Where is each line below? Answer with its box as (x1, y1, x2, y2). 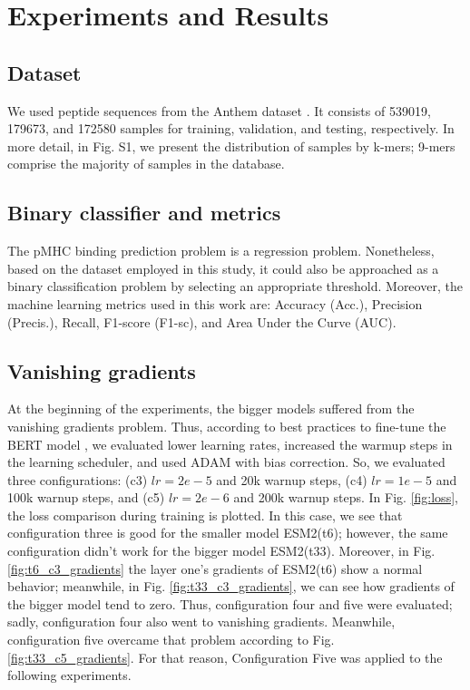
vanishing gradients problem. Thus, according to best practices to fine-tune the (7, 416, 446, 435)
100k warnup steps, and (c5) (7, 488, 165, 507)
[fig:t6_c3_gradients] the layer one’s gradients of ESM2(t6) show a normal (7, 559, 423, 578)
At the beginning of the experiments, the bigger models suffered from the (7, 399, 415, 418)
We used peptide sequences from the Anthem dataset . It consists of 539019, (7, 101, 431, 120)
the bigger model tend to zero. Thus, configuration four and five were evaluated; (7, 594, 453, 613)
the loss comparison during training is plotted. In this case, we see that (7, 505, 403, 524)
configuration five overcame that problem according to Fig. (7, 630, 335, 649)
